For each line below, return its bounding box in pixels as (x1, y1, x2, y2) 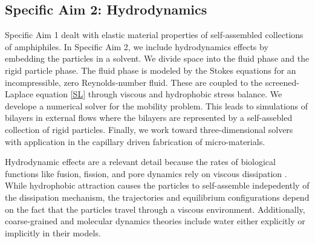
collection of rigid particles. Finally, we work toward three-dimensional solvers (5, 123, 293, 135)
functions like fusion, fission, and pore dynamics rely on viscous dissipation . (5, 167, 287, 180)
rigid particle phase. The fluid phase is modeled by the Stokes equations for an (5, 63, 296, 76)
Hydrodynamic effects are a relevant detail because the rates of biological (5, 155, 276, 168)
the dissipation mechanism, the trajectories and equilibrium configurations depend (5, 190, 310, 203)
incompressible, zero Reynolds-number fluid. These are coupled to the (5, 76, 263, 88)
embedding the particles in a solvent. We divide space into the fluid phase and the (5, 52, 310, 65)
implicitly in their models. (5, 226, 101, 239)
